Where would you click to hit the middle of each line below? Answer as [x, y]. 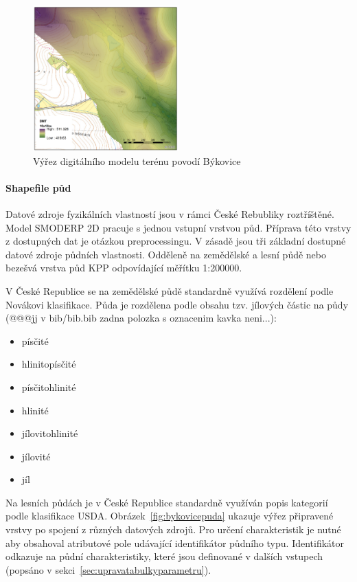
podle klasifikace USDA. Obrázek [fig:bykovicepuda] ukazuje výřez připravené [170, 516]
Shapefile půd [38, 187]
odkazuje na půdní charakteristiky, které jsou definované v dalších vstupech [164, 556]
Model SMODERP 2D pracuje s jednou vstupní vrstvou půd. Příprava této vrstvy [178, 227]
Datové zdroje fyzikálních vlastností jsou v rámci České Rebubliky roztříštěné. [170, 213]
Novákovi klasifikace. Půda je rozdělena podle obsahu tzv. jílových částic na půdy [177, 304]
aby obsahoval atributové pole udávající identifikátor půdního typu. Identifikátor [175, 542]
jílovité [36, 456]
